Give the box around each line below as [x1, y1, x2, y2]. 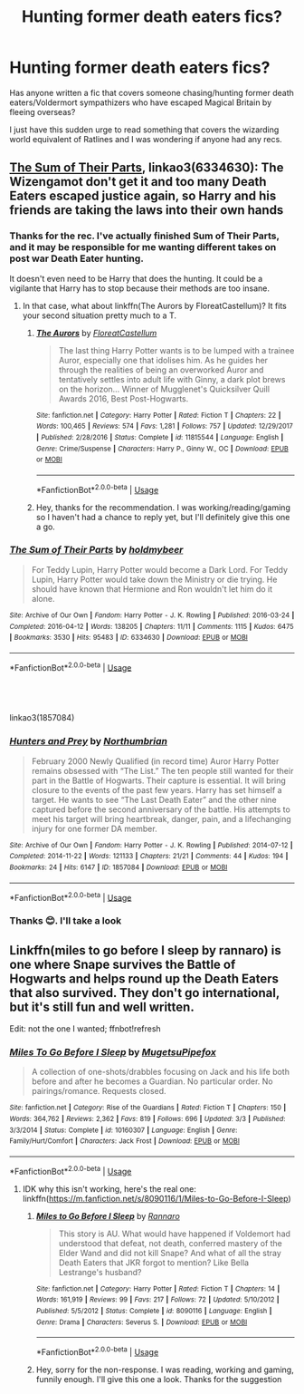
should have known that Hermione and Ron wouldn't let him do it [31, 583, 273, 595]
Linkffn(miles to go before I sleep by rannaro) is [9, 943, 282, 958]
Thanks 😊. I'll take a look [9, 915, 122, 927]
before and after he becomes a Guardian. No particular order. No [31, 1076, 273, 1087]
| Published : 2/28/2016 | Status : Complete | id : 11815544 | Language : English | [35, 432, 284, 441]
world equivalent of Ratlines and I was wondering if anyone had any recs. [9, 133, 282, 144]
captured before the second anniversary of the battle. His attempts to [31, 804, 291, 815]
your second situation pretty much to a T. [22, 310, 177, 321]
